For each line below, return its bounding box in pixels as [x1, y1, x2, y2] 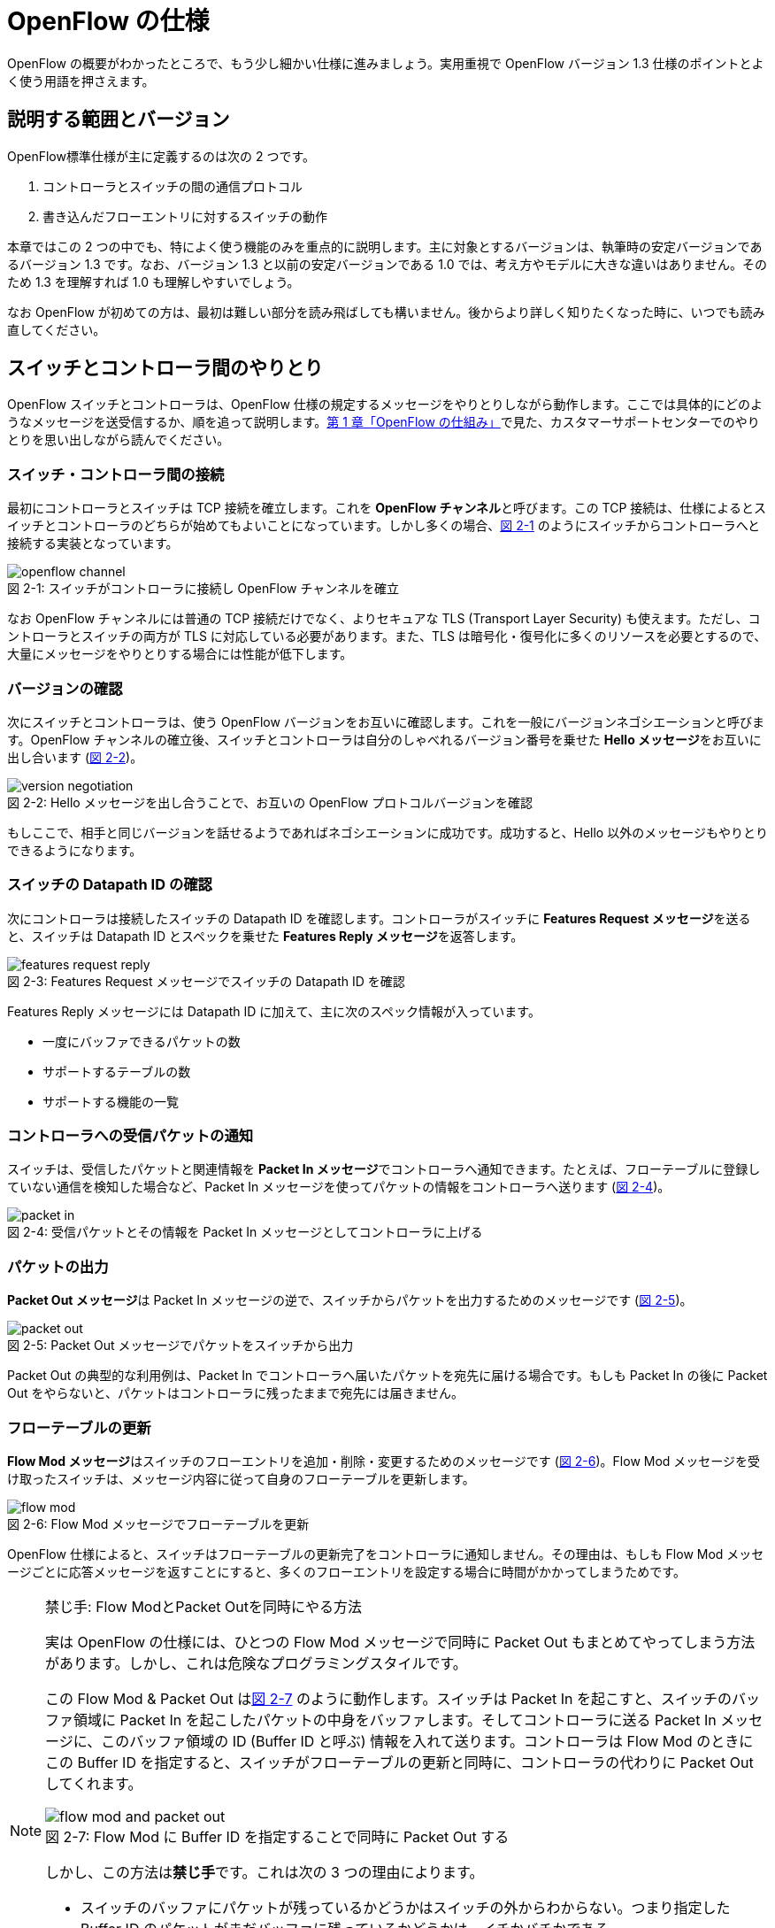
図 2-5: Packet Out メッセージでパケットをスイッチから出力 [7, 1338, 354, 1353]
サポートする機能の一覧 [42, 1093, 179, 1109]
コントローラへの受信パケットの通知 [7, 1127, 254, 1145]
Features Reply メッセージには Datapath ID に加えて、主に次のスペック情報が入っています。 [7, 1003, 541, 1019]
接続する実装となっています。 [7, 536, 179, 551]
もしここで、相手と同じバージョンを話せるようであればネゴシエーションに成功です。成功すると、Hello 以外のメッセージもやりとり [7, 824, 768, 840]
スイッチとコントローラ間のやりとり [7, 357, 323, 380]
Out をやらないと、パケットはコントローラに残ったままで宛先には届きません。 [7, 1385, 464, 1401]
